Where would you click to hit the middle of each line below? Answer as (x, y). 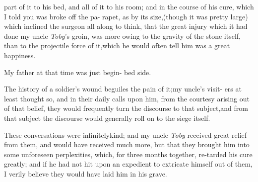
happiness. (20, 55)
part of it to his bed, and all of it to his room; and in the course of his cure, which (129, 6)
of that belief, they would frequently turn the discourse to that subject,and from (126, 108)
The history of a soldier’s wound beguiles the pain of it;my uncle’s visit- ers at (123, 89)
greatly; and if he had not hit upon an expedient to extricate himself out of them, (128, 164)
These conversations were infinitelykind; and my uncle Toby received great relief (126, 135)
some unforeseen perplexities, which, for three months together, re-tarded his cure (128, 154)
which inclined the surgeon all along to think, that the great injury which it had (126, 26)
